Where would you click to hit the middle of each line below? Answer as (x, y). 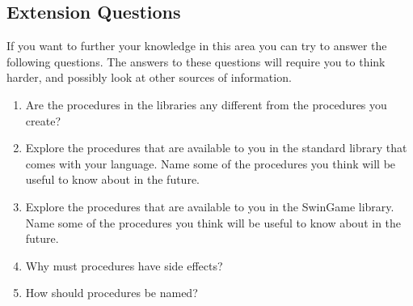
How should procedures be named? (112, 293)
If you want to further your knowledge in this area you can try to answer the (197, 46)
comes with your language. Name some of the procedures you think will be (211, 163)
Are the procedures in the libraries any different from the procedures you (206, 104)
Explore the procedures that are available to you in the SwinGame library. (210, 206)
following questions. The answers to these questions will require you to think (196, 61)
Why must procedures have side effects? (124, 265)
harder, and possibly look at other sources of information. (149, 77)
